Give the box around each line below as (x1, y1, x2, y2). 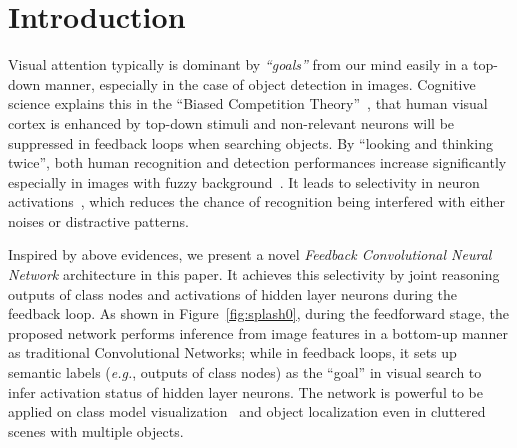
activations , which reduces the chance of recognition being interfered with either (8, 191, 505, 212)
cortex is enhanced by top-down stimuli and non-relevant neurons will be (8, 112, 455, 133)
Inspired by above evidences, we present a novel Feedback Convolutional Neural (8, 244, 492, 265)
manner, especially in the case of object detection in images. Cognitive (44, 73, 476, 94)
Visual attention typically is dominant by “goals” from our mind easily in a (8, 54, 469, 75)
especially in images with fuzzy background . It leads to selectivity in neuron (8, 171, 480, 192)
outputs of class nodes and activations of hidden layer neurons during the (8, 283, 458, 304)
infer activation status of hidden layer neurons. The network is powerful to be (8, 381, 483, 402)
